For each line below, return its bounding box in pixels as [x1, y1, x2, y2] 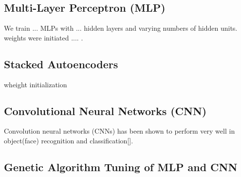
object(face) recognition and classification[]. [4, 135, 133, 145]
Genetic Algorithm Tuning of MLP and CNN [4, 159, 238, 174]
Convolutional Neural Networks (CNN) [4, 103, 207, 118]
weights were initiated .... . [4, 32, 83, 42]
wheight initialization [4, 79, 67, 89]
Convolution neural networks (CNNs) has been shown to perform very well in [4, 126, 235, 136]
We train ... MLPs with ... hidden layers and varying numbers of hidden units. [4, 23, 238, 33]
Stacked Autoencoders [4, 56, 118, 71]
